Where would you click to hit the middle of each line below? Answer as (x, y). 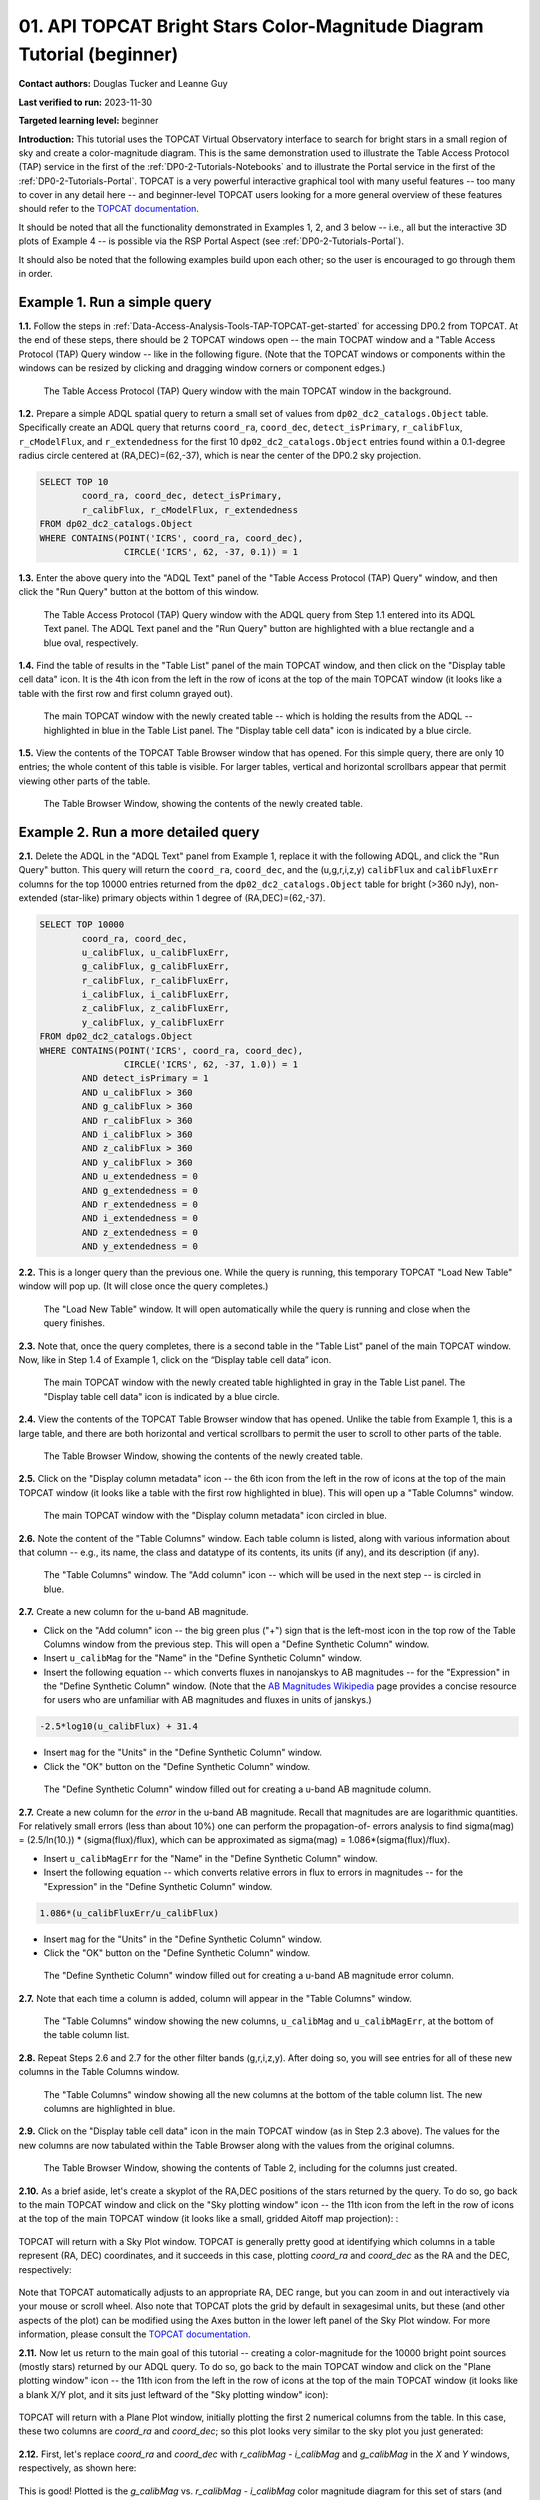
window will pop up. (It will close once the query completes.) (143, 1286)
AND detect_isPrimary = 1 (145, 1078)
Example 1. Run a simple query (115, 301)
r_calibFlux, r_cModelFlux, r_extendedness (190, 509)
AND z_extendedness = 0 (140, 1232)
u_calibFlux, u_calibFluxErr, (155, 952)
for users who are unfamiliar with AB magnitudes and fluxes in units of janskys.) (207, 1700)
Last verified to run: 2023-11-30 (85, 102)
